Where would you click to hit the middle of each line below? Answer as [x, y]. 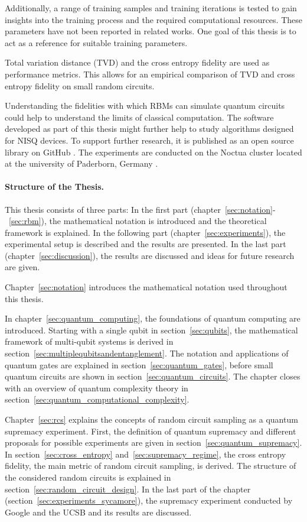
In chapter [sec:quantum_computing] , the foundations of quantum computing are [153, 318]
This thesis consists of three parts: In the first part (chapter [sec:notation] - [140, 209]
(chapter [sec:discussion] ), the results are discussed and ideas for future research [150, 255]
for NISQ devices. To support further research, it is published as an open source [149, 140]
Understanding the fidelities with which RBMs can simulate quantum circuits [145, 106]
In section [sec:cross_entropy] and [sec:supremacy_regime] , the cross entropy [146, 454]
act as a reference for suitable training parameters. [96, 42]
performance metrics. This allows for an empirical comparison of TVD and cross [150, 74]
